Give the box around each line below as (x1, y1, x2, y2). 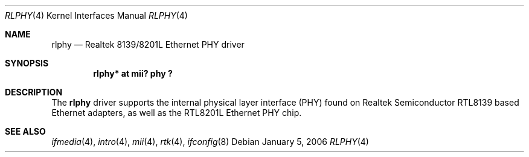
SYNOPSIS (5, 58, 49, 68)
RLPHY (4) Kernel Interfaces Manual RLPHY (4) (5, 10, 188, 21)
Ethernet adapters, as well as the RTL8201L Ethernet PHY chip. (51, 107, 302, 118)
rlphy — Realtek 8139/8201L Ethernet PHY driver (51, 39, 245, 50)
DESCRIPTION (5, 87, 63, 97)
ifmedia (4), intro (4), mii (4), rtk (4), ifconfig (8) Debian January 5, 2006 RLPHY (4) (51, 136, 369, 147)
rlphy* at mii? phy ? (93, 68, 173, 78)
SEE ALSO (5, 126, 46, 136)
